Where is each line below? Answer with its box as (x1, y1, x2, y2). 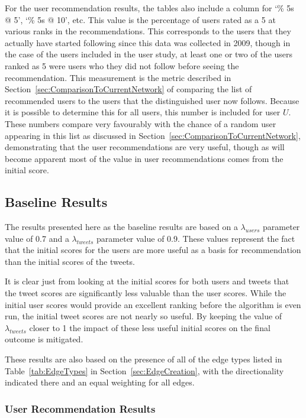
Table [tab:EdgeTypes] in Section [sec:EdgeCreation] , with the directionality (5, 364, 284, 377)
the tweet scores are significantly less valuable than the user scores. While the (5, 287, 286, 299)
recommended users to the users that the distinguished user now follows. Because (5, 94, 299, 106)
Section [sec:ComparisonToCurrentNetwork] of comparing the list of (5, 83, 252, 95)
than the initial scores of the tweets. (5, 255, 135, 267)
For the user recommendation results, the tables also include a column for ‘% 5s (5, 2, 294, 14)
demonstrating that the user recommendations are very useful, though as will (5, 141, 285, 153)
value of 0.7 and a (5, 232, 69, 244)
